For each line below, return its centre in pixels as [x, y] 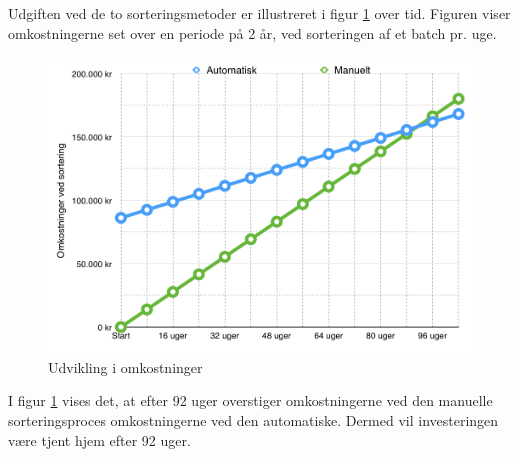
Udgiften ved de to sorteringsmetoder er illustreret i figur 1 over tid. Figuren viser [259, 13]
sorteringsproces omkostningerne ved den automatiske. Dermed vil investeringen [253, 419]
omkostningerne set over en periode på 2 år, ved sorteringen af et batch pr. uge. [252, 32]
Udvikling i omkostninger [125, 366]
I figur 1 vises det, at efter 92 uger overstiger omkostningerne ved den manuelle [250, 400]
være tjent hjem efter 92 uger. [99, 439]
